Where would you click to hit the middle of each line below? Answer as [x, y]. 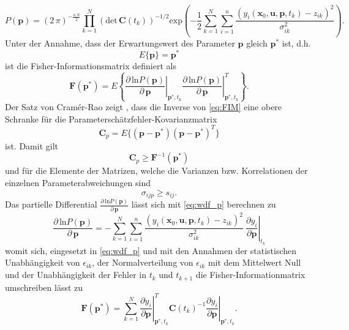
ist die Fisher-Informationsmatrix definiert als [91, 65]
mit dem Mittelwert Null [254, 262]
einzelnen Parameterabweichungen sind [78, 182]
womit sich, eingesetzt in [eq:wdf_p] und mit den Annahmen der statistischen [151, 250]
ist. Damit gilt [32, 145]
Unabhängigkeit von [43, 262]
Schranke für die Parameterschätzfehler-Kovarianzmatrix [111, 118]
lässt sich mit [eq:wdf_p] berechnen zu [204, 204]
